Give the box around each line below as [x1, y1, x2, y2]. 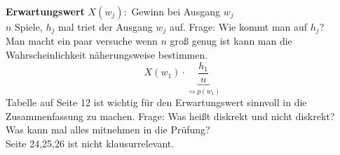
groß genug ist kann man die [170, 34, 292, 48]
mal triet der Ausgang [57, 20, 153, 34]
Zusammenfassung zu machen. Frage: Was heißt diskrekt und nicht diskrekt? [6, 108, 335, 123]
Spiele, [15, 20, 43, 34]
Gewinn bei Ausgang [131, 4, 220, 18]
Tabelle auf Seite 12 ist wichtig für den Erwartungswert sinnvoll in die [6, 95, 307, 110]
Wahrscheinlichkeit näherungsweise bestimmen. [6, 47, 208, 62]
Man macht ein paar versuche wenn [6, 34, 158, 48]
